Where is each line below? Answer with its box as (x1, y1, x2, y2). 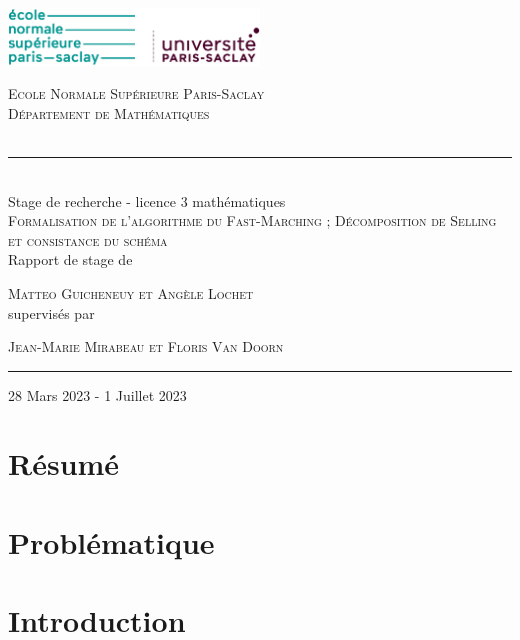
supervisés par (8, 302, 95, 323)
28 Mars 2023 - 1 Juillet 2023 (8, 384, 187, 405)
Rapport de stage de (8, 249, 133, 270)
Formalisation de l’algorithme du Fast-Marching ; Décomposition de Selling (8, 210, 497, 231)
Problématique (8, 521, 215, 562)
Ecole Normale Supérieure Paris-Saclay (8, 83, 265, 104)
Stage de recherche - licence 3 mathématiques (8, 190, 286, 211)
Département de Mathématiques (8, 102, 210, 123)
